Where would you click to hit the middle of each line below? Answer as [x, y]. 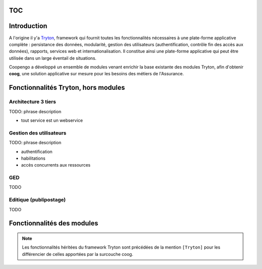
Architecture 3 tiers [33, 102]
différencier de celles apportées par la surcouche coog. [78, 254]
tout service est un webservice [52, 120]
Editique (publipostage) [37, 200]
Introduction [28, 26]
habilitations [33, 158]
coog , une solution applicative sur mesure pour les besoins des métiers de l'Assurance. [96, 74]
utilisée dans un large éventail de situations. [53, 58]
